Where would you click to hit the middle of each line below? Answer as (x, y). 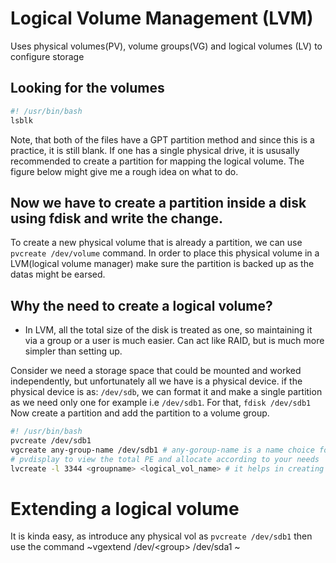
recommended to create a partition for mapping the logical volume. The (157, 161)
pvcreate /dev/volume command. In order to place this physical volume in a (165, 253)
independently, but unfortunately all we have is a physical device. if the (156, 381)
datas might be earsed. (58, 274)
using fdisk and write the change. (117, 218)
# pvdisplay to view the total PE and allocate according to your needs (165, 459)
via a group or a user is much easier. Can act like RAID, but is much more (174, 341)
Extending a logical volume (125, 508)
